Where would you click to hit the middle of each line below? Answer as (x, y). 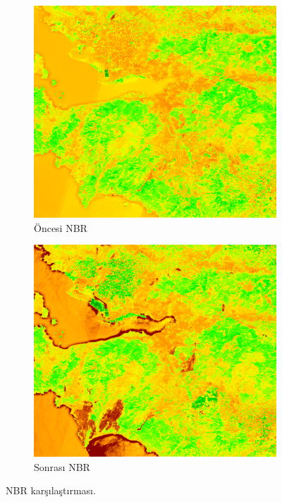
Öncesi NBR (61, 227)
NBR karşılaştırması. (51, 490)
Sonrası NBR (62, 466)
